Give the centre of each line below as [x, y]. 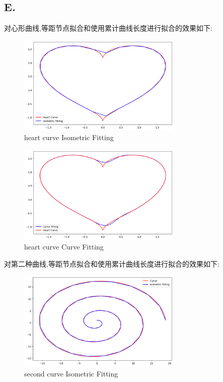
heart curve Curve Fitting [64, 247]
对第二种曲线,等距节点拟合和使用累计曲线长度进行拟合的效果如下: [112, 263]
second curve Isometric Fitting [71, 373]
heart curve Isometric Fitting [69, 137]
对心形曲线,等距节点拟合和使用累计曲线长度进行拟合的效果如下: [108, 28]
